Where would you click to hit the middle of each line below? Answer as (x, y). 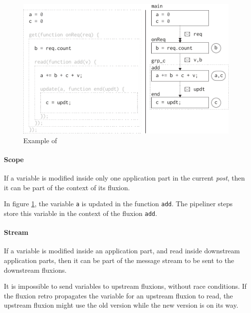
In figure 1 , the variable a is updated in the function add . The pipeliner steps (118, 204)
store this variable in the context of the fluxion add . (81, 213)
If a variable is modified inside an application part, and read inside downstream (122, 251)
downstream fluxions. (35, 270)
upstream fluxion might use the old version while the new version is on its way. (121, 305)
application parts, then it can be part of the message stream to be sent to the (119, 260)
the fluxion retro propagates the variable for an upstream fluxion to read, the (118, 295)
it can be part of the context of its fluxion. (67, 187)
